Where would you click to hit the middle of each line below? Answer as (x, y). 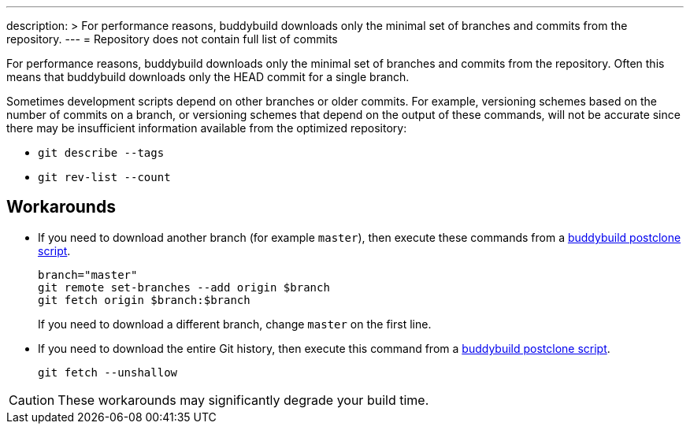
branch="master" (88, 274)
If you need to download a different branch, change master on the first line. (235, 324)
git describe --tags (101, 153)
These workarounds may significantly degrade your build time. (243, 400)
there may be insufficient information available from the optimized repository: (207, 128)
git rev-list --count (104, 177)
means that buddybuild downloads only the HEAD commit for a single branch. (208, 77)
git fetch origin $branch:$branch (144, 300)
